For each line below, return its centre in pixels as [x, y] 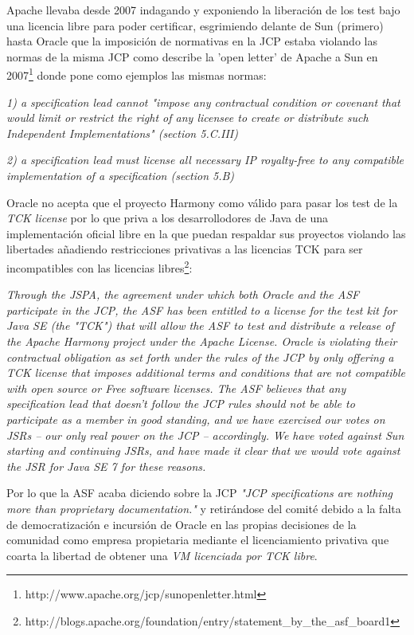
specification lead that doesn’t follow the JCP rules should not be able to [181, 404]
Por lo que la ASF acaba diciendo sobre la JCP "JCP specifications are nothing [199, 493]
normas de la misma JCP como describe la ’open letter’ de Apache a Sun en [192, 56]
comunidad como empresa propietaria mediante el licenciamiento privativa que [198, 540]
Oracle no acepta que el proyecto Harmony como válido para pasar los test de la [202, 202]
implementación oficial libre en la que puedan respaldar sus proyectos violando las [206, 233]
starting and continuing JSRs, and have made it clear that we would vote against [203, 451]
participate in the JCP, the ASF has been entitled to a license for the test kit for [202, 310]
